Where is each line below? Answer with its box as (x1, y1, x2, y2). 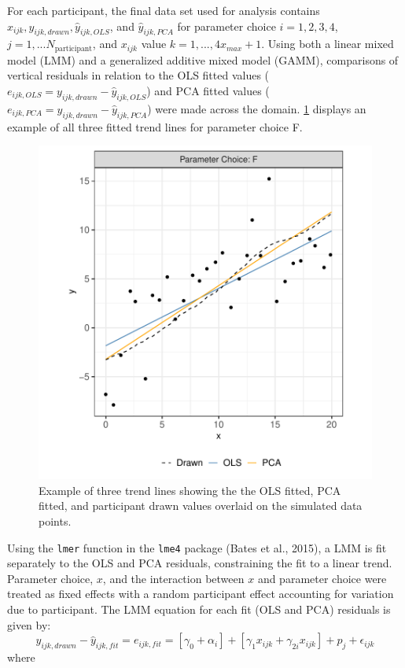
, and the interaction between (102, 570, 245, 586)
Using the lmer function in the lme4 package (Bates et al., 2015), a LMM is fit (7, 539, 387, 555)
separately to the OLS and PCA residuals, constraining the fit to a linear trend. (7, 555, 392, 571)
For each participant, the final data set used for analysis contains (7, 2, 320, 18)
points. (39, 513, 72, 529)
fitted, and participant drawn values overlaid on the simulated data (39, 497, 363, 514)
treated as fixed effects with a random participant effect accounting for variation (7, 585, 394, 602)
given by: (7, 616, 51, 633)
